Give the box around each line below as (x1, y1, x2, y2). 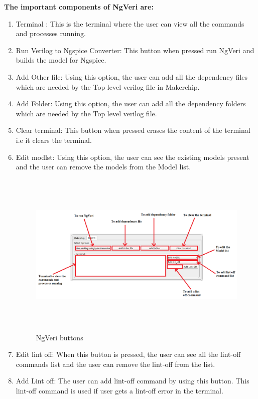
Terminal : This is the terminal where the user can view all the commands (16, 18, 244, 29)
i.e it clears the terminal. (16, 134, 92, 145)
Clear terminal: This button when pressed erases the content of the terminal (16, 125, 250, 135)
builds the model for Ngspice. (16, 55, 106, 65)
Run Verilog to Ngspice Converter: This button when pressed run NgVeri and (16, 45, 254, 55)
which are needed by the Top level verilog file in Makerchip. (16, 81, 200, 92)
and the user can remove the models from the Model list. (16, 161, 191, 172)
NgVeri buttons (36, 332, 83, 342)
